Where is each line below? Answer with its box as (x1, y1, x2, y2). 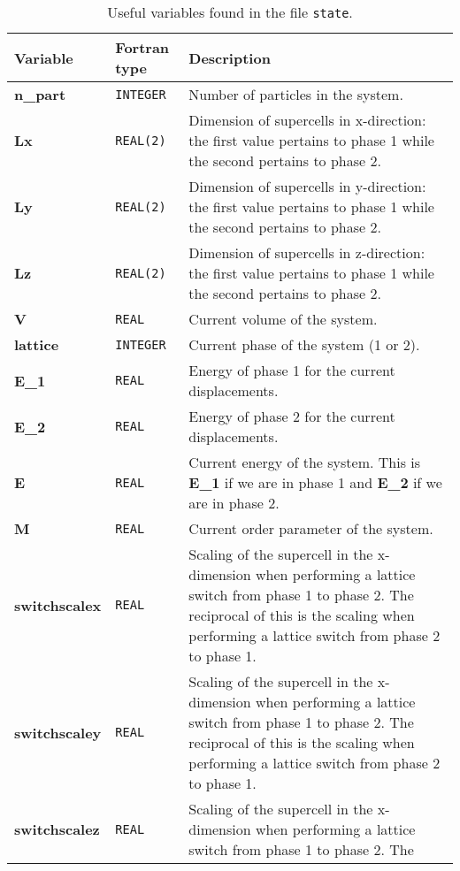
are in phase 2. (188, 493, 280, 513)
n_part (14, 84, 66, 104)
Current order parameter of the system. (188, 518, 433, 539)
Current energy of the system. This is (188, 452, 421, 472)
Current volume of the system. (188, 309, 378, 329)
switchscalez (14, 819, 100, 839)
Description (188, 47, 271, 68)
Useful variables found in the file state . (107, 2, 353, 22)
